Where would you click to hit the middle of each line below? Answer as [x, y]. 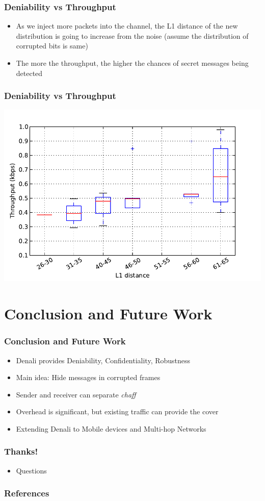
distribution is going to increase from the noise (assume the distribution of [132, 35]
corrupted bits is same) [52, 46]
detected [29, 73]
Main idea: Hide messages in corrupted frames [88, 377]
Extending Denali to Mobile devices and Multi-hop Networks [111, 428]
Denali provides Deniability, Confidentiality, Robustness [103, 360]
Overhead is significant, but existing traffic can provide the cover [117, 411]
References [27, 493]
